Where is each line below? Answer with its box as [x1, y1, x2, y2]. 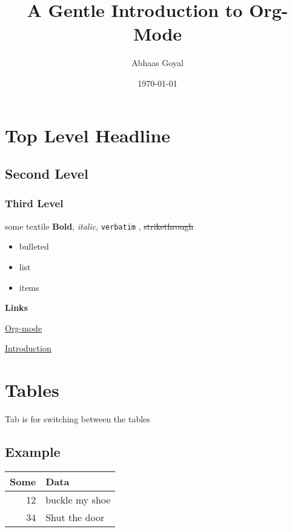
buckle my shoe [45, 492, 111, 507]
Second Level [5, 164, 88, 183]
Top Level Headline [5, 122, 171, 147]
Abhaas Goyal [131, 56, 184, 69]
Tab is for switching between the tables [5, 413, 150, 425]
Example [5, 442, 61, 461]
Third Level [5, 196, 64, 211]
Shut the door [45, 510, 105, 524]
